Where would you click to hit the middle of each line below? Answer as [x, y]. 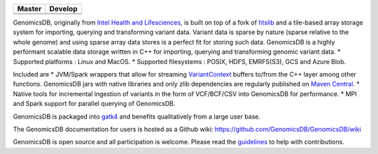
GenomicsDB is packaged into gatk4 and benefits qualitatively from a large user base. [137, 116]
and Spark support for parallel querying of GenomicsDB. [94, 104]
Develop [63, 9]
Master [29, 9]
